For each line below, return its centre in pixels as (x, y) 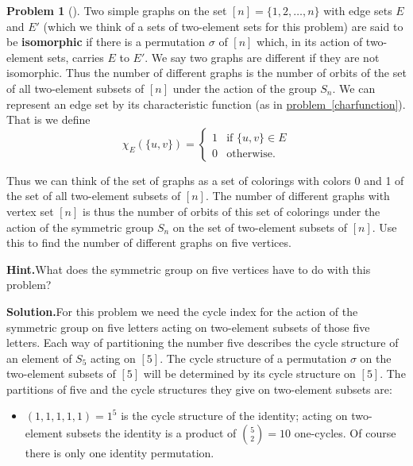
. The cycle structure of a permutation (253, 358)
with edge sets (358, 10)
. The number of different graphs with (297, 196)
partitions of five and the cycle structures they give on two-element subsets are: (199, 389)
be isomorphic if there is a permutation (106, 42)
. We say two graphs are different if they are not (262, 57)
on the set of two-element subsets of (260, 227)
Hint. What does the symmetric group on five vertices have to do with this (189, 269)
